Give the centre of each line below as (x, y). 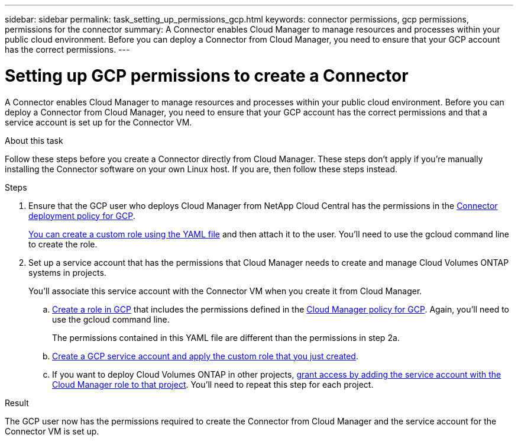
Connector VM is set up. (52, 431)
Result (17, 403)
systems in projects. (67, 272)
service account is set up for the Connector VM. (98, 122)
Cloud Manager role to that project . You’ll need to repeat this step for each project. (213, 384)
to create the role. (63, 244)
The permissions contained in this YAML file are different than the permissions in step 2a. (226, 337)
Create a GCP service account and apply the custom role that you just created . (205, 356)
